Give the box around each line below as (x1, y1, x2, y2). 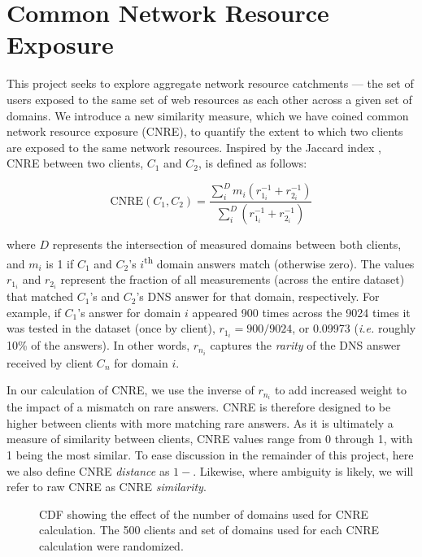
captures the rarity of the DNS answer (210, 337, 401, 354)
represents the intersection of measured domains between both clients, (52, 236, 402, 253)
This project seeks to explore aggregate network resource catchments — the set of (7, 75, 414, 92)
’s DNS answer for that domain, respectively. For (136, 288, 380, 305)
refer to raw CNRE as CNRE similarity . (7, 478, 207, 495)
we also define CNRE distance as (7, 462, 170, 479)
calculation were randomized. (39, 537, 184, 554)
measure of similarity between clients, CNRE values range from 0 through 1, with (7, 430, 413, 447)
